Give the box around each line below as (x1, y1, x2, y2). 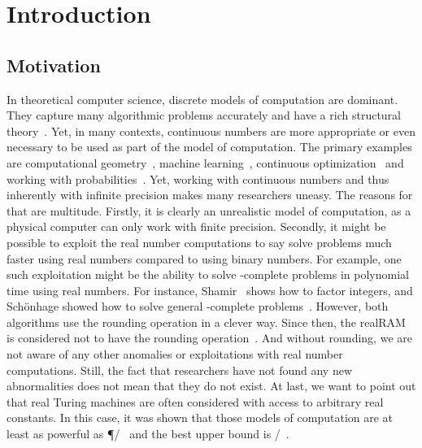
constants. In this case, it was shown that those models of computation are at (7, 409, 394, 426)
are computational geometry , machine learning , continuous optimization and (7, 154, 404, 171)
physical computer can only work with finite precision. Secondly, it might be (7, 218, 386, 235)
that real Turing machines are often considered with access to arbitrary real (7, 393, 384, 410)
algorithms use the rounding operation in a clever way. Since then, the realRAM (7, 313, 406, 330)
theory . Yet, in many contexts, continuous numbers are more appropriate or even (7, 122, 415, 139)
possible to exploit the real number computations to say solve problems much (7, 233, 392, 250)
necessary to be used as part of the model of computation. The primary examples (7, 138, 412, 155)
